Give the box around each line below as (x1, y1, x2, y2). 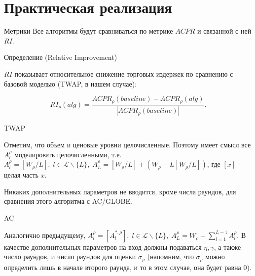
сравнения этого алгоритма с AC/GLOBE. (4, 196, 132, 206)
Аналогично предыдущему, (4, 230, 86, 240)
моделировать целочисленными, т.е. (14, 149, 122, 159)
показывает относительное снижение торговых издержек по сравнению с (14, 68, 233, 79)
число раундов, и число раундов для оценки (4, 251, 136, 262)
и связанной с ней (197, 26, 252, 36)
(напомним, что (147, 251, 194, 262)
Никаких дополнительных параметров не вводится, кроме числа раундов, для (4, 186, 236, 196)
